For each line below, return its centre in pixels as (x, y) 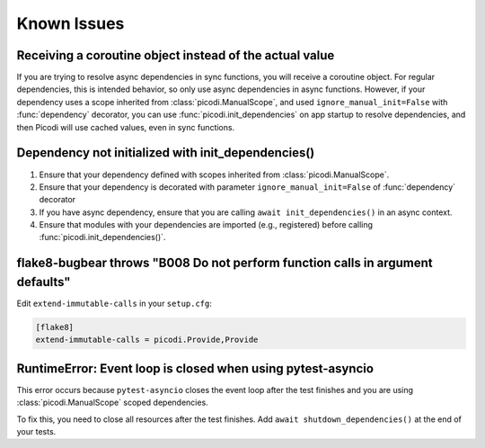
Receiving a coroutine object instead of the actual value (176, 55)
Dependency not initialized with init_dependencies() (166, 153)
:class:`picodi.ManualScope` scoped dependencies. (112, 403)
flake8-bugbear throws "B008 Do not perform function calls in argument (225, 263)
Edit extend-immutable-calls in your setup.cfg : (115, 303)
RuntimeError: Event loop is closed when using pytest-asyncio (195, 368)
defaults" (44, 282)
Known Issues (71, 23)
